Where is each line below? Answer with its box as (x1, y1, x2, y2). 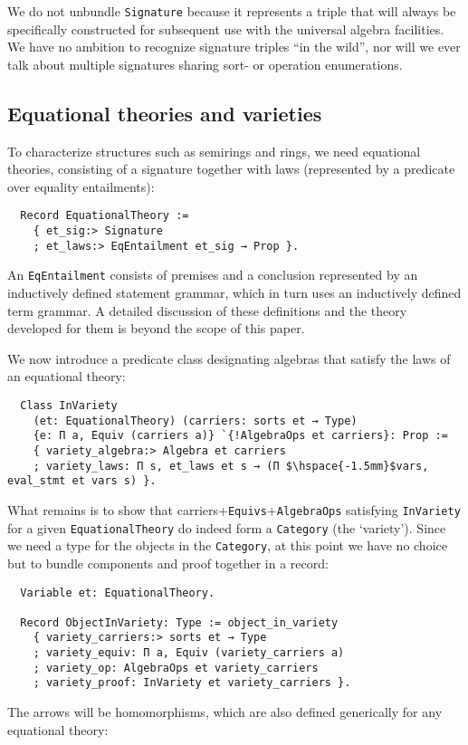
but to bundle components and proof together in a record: (7, 553, 329, 572)
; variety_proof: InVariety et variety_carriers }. (33, 676, 351, 690)
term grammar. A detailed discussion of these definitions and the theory (7, 301, 407, 320)
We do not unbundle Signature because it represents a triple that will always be (7, 2, 456, 20)
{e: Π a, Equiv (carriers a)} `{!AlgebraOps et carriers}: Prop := (33, 429, 448, 443)
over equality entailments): (7, 177, 155, 196)
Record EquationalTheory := (20, 209, 189, 223)
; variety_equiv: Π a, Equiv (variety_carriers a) (33, 646, 345, 660)
